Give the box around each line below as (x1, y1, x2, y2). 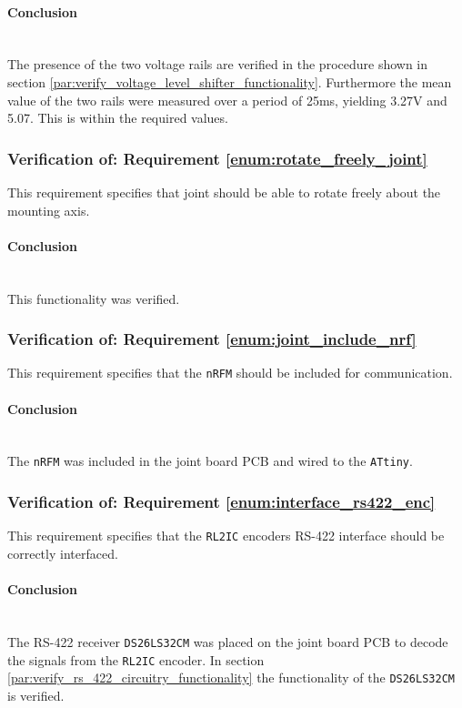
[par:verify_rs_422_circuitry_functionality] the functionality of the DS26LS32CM (7, 668, 455, 687)
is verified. (7, 685, 65, 704)
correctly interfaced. (7, 543, 118, 562)
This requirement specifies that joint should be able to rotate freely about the (7, 182, 441, 201)
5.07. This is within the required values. (7, 108, 228, 127)
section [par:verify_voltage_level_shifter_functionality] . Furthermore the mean (7, 72, 452, 91)
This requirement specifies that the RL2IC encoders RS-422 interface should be (7, 526, 445, 545)
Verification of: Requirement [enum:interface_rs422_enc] (7, 491, 436, 512)
